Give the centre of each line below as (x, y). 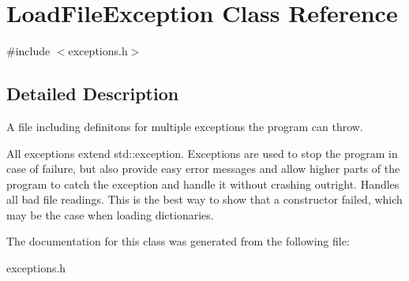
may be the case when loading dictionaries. (110, 214)
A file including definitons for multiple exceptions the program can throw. (185, 126)
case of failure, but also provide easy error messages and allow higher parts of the (203, 169)
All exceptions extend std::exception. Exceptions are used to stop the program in (202, 153)
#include (28, 51)
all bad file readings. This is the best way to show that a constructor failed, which (204, 199)
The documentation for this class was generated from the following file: (178, 241)
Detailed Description (93, 94)
